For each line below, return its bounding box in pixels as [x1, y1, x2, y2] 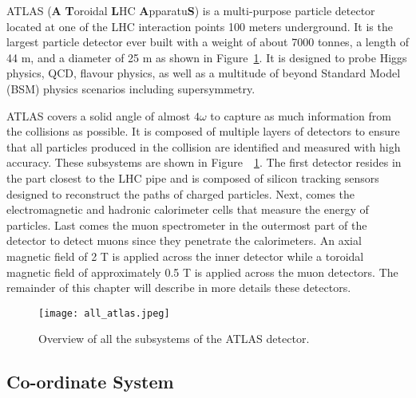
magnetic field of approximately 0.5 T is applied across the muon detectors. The [6, 263, 398, 280]
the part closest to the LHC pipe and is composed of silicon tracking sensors [6, 169, 379, 186]
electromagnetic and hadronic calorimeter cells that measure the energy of [6, 201, 369, 218]
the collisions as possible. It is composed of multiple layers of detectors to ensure [6, 123, 400, 140]
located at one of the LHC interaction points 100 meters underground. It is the [6, 18, 393, 34]
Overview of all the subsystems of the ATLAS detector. [38, 330, 310, 347]
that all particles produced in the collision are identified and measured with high [6, 138, 401, 155]
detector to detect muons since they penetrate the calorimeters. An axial [6, 232, 362, 249]
